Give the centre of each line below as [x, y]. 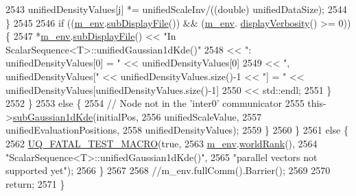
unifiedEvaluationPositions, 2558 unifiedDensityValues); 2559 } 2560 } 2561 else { [177, 130]
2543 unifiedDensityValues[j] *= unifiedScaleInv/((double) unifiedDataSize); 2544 [176, 9]
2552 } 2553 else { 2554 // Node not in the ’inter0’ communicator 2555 [155, 103]
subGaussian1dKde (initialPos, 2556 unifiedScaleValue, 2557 [137, 116]
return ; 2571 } [35, 183]
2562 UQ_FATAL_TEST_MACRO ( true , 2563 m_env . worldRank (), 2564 [162, 143]
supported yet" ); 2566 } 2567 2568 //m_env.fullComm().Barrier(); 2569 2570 [168, 170]
